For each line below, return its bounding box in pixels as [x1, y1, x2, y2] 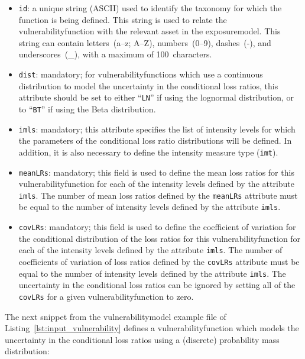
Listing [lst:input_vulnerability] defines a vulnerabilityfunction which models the [5, 322, 299, 334]
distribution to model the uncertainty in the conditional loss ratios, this [18, 79, 278, 92]
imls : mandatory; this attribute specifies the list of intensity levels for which [18, 122, 296, 135]
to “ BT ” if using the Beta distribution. [18, 102, 156, 115]
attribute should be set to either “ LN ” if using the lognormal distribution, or [18, 91, 294, 104]
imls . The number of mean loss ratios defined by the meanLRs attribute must [18, 189, 298, 201]
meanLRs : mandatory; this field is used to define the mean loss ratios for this [18, 166, 294, 178]
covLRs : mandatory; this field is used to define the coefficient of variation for [18, 221, 296, 233]
